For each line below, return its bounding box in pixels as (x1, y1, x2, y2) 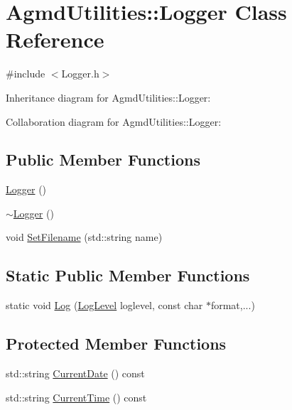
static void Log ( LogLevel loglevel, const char (6, 298, 203, 313)
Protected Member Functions (6, 333, 227, 355)
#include (6, 66, 45, 81)
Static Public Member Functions (6, 264, 250, 286)
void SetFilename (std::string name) (6, 230, 163, 244)
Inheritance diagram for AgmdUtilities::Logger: (6, 90, 211, 104)
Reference (6, 25, 104, 54)
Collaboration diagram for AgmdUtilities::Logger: (6, 114, 222, 129)
